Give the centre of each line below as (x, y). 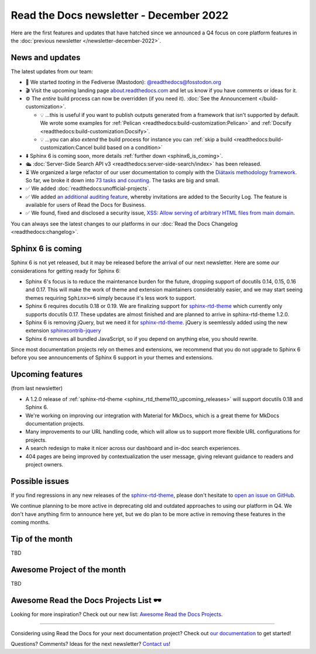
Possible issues (40, 481)
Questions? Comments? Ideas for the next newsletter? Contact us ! (91, 644)
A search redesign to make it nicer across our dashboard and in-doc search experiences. (133, 448)
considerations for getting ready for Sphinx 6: (66, 271)
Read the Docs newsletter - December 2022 (120, 15)
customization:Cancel (66, 148)
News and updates (46, 58)
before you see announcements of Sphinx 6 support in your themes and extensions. (112, 358)
